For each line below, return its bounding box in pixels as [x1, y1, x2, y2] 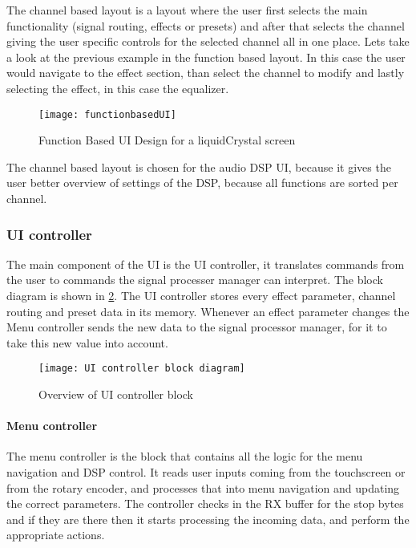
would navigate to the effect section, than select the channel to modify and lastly [6, 64, 405, 81]
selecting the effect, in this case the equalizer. [6, 79, 229, 96]
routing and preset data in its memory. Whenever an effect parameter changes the [6, 302, 410, 319]
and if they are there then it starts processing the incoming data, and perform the [6, 510, 410, 527]
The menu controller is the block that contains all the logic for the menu [6, 448, 363, 465]
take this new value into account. [6, 334, 168, 351]
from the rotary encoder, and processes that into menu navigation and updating [6, 479, 400, 496]
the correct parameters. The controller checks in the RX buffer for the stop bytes [6, 495, 404, 512]
